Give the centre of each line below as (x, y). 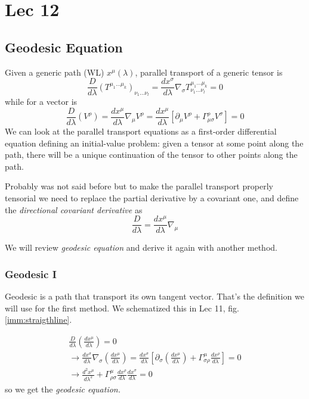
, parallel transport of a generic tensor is (209, 72)
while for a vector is (41, 102)
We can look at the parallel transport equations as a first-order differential (141, 131)
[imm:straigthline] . (38, 319)
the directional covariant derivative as (74, 209)
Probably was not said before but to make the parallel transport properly (139, 186)
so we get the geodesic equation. (63, 389)
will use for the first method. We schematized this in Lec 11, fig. (122, 308)
